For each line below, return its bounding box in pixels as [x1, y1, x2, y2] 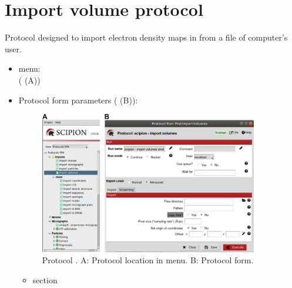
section [32, 273, 58, 286]
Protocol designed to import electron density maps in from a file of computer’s [5, 31, 288, 43]
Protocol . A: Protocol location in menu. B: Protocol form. [42, 254, 254, 266]
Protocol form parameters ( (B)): [18, 93, 138, 106]
